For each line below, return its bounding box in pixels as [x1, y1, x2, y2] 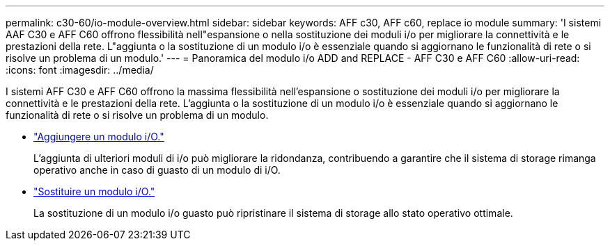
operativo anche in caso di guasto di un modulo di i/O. [33, 164, 281, 176]
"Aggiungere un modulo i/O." [33, 131, 164, 142]
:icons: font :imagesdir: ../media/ [6, 64, 154, 76]
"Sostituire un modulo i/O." [33, 186, 155, 197]
